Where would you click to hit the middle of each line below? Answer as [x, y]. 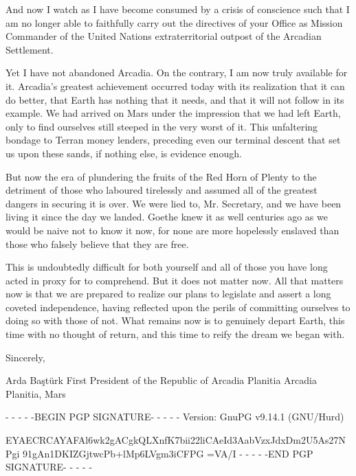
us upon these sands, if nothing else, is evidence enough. [124, 153]
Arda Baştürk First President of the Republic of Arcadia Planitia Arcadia [161, 380]
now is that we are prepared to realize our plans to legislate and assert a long [168, 294]
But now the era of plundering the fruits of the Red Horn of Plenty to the [161, 176]
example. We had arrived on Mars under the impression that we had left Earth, [173, 113]
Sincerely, [25, 357]
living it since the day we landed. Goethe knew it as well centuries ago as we [167, 217]
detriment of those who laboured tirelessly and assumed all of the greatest [162, 190]
